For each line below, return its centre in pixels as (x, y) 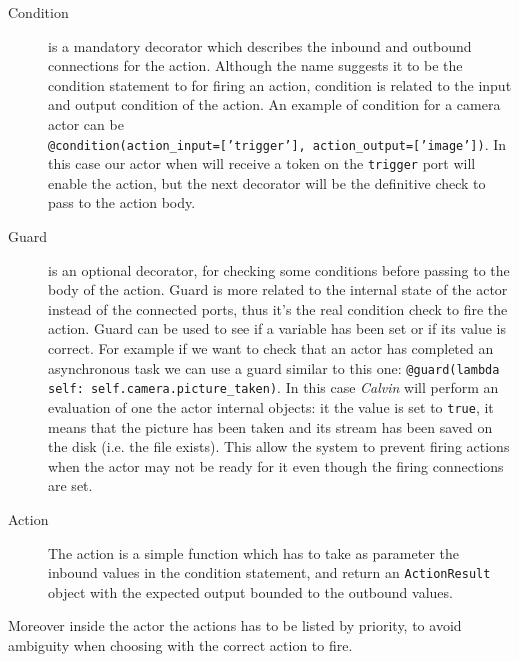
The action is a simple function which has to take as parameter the (254, 552)
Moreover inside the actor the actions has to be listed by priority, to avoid (235, 625)
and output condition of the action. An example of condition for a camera (274, 104)
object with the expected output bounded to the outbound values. (250, 591)
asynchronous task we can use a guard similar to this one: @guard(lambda (274, 367)
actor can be (86, 123)
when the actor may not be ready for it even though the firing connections (276, 465)
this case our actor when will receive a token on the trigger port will (262, 163)
